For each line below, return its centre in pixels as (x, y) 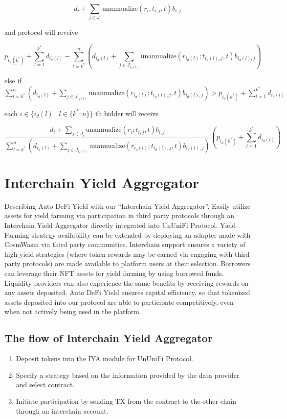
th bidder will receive (127, 113)
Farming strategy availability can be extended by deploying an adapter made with (128, 234)
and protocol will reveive (41, 32)
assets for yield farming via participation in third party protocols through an (120, 215)
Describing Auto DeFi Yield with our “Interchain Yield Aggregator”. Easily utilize (128, 206)
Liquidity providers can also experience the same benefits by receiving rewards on (127, 283)
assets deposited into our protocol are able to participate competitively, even (119, 302)
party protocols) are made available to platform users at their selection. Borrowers (128, 263)
